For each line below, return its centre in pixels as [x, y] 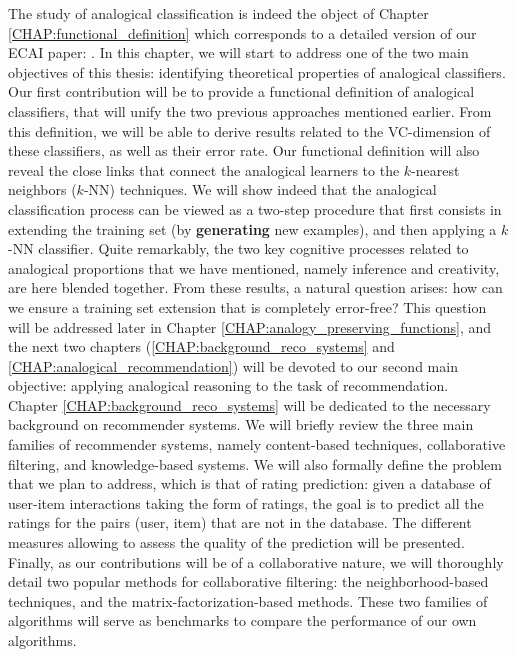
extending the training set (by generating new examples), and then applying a [252, 228]
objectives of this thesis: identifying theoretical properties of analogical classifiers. [257, 71]
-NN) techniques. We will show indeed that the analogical [260, 189]
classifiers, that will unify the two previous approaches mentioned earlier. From [250, 110]
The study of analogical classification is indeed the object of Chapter [218, 13]
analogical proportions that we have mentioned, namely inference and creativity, [254, 267]
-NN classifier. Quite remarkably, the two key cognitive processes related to [238, 248]
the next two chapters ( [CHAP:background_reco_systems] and [201, 346]
